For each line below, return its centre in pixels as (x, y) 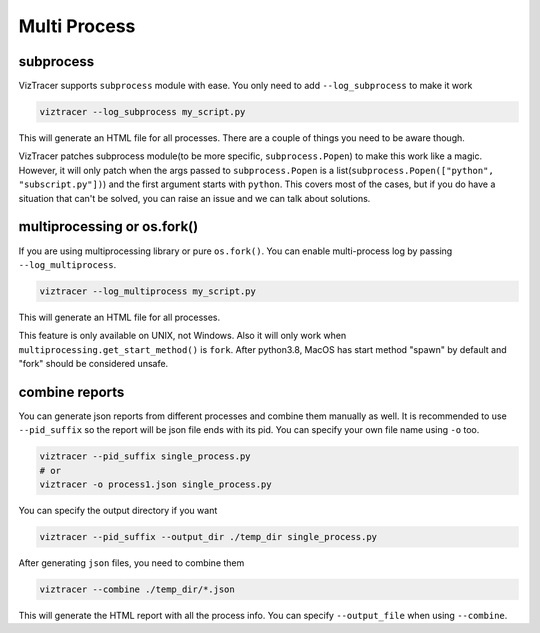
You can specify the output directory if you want (118, 511)
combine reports (71, 391)
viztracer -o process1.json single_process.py (155, 484)
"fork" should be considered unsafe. (93, 364)
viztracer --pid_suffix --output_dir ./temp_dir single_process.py (208, 537)
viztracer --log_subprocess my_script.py (142, 112)
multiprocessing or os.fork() (108, 226)
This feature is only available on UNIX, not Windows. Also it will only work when (182, 336)
